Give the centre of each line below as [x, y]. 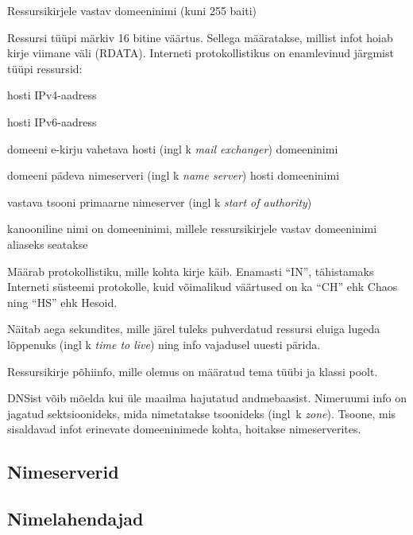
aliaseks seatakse [48, 244]
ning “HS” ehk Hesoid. [62, 302]
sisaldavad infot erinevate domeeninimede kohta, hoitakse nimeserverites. [184, 429]
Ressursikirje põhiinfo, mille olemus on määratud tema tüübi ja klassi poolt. [193, 371]
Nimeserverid [63, 472]
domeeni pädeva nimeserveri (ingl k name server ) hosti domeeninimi [174, 175]
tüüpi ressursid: [45, 68]
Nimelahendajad [75, 519]
